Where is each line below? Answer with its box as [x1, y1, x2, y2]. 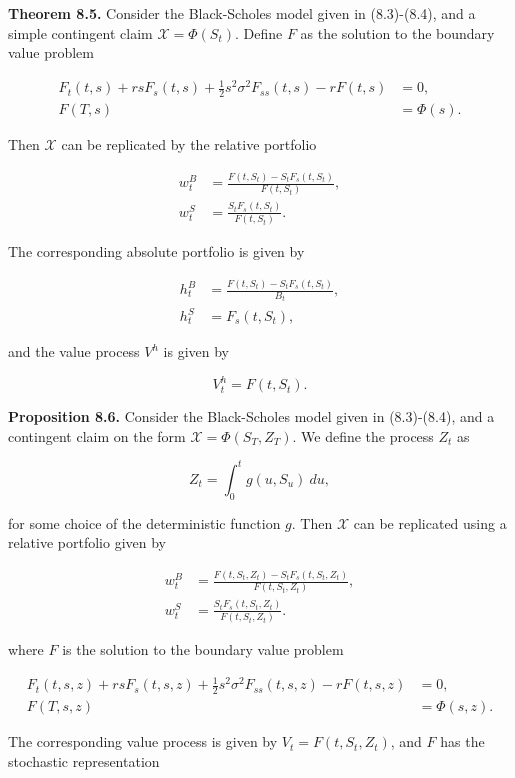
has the [440, 731, 485, 752]
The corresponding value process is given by [8, 731, 278, 752]
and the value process [8, 341, 140, 362]
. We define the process [292, 425, 434, 446]
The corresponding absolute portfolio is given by [8, 241, 305, 262]
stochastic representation [8, 750, 160, 771]
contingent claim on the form [8, 425, 186, 446]
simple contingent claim [8, 22, 153, 43]
